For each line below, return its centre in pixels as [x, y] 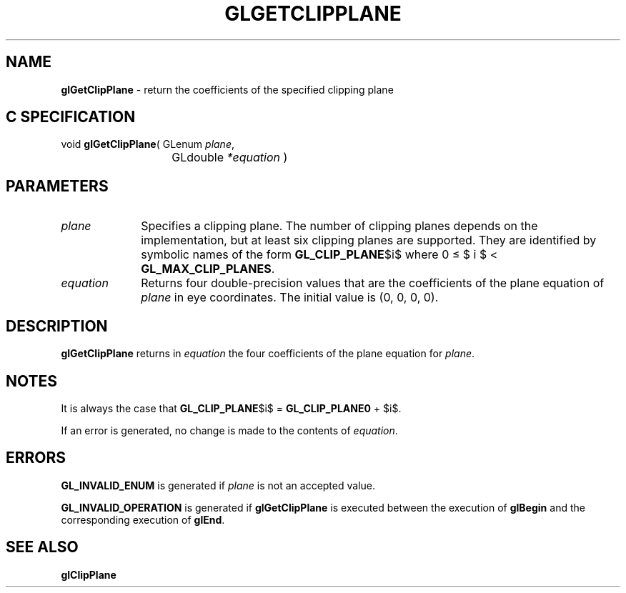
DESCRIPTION [57, 326]
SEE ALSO [42, 547]
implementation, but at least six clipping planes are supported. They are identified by [369, 240]
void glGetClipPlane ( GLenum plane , [148, 144]
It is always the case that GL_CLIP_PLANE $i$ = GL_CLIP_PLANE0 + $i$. [231, 408]
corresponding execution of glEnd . [143, 519]
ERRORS [36, 458]
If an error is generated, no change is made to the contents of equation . [229, 430]
